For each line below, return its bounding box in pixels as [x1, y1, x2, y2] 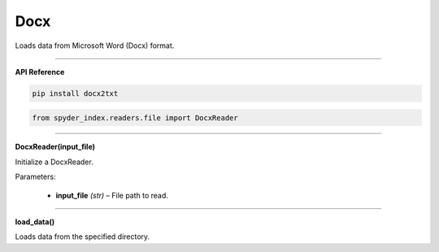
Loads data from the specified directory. [15, 232, 150, 241]
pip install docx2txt [32, 89, 119, 98]
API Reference [15, 67, 65, 76]
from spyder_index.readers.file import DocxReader [32, 113, 239, 122]
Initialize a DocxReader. [15, 157, 93, 167]
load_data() [15, 217, 55, 227]
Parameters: [15, 172, 56, 182]
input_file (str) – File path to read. [55, 190, 168, 200]
